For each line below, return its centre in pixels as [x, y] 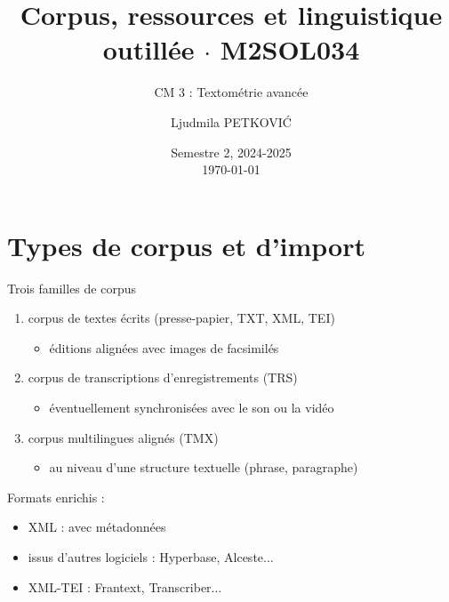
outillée [148, 49]
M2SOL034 [290, 49]
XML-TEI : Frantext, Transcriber [120, 586]
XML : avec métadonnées [97, 527]
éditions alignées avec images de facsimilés [164, 347]
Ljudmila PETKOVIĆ [231, 121]
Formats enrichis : [56, 497]
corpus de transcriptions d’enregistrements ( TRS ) [163, 377]
